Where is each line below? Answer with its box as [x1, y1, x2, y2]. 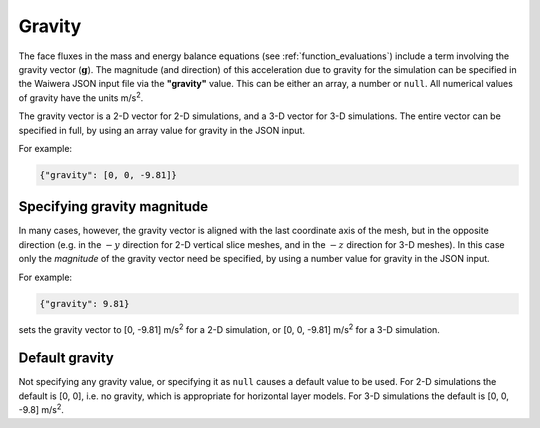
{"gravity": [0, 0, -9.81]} [39, 169, 177, 180]
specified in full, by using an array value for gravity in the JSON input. [18, 124, 305, 136]
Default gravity [18, 350, 114, 367]
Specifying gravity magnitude [18, 198, 209, 215]
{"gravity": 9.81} [39, 298, 130, 309]
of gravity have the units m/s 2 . [18, 90, 144, 104]
